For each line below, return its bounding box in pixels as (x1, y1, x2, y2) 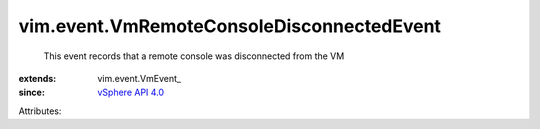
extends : (18, 72, 57, 84)
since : (18, 86, 45, 99)
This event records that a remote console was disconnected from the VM (43, 50, 345, 62)
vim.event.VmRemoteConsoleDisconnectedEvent (18, 15, 442, 37)
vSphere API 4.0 (97, 86, 165, 99)
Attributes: (18, 105, 62, 117)
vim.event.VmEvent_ (97, 72, 182, 84)
